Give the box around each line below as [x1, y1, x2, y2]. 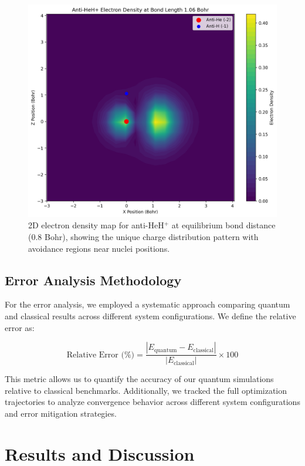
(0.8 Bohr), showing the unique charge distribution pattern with [28, 231, 259, 243]
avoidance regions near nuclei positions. [28, 242, 170, 254]
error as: [5, 321, 35, 333]
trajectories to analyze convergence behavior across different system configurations [5, 396, 300, 408]
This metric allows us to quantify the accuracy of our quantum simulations [5, 373, 274, 385]
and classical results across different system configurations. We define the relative [5, 310, 296, 322]
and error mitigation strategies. [5, 407, 117, 420]
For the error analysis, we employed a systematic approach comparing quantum [5, 298, 290, 310]
